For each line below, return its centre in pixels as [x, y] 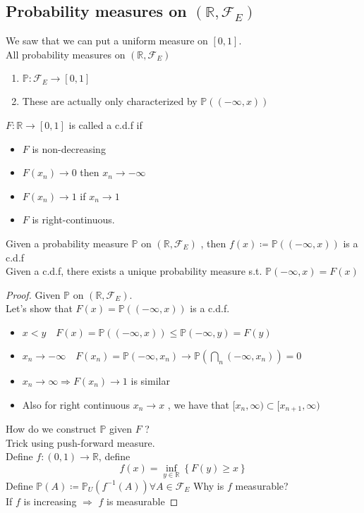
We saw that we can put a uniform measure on [107, 41]
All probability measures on [66, 54]
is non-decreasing [69, 148]
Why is [209, 485]
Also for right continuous [76, 404]
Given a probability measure [67, 243]
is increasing [50, 501]
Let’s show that [39, 308]
